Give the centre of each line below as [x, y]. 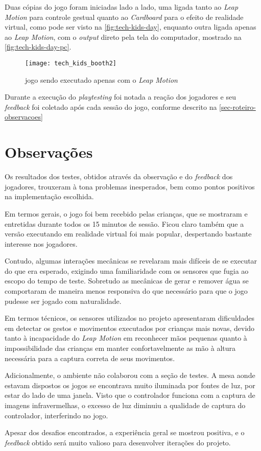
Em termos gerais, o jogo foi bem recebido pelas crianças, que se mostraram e [126, 213]
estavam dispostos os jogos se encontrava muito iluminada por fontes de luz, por [130, 385]
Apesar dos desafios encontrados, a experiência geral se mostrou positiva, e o [125, 432]
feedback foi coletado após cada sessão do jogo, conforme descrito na [111, 106]
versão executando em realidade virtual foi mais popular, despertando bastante [128, 234]
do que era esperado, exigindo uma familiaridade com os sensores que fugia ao [127, 270]
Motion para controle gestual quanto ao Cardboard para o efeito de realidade [124, 17]
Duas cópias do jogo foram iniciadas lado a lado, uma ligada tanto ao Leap [122, 7]
